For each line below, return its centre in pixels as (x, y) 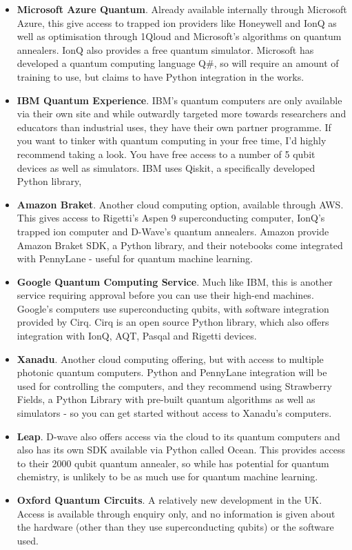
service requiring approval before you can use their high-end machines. (165, 295)
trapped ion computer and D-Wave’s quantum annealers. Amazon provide (173, 231)
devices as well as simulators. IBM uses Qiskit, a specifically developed (166, 167)
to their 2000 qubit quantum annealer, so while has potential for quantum (173, 463)
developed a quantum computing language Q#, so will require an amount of (178, 63)
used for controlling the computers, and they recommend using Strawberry (174, 385)
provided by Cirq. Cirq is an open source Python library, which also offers (173, 322)
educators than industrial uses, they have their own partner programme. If (174, 127)
